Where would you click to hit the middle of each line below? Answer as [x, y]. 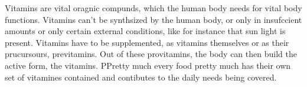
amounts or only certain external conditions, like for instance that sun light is [145, 31]
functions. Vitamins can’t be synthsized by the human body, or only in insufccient [153, 19]
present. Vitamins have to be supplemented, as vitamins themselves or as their [147, 42]
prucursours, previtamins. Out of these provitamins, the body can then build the [151, 54]
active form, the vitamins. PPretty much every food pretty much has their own [148, 65]
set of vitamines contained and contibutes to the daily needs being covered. [141, 77]
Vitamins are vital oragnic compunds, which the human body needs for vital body [153, 8]
